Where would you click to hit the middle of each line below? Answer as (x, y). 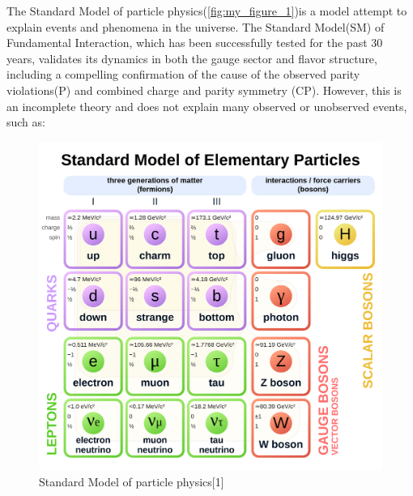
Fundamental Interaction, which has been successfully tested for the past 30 (195, 43)
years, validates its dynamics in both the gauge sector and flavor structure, (192, 58)
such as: (26, 122)
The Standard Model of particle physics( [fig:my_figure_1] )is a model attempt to (207, 11)
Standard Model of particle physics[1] (132, 481)
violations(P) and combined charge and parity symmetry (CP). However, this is (204, 90)
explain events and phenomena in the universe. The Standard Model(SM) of (196, 26)
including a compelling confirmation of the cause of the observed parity (183, 74)
